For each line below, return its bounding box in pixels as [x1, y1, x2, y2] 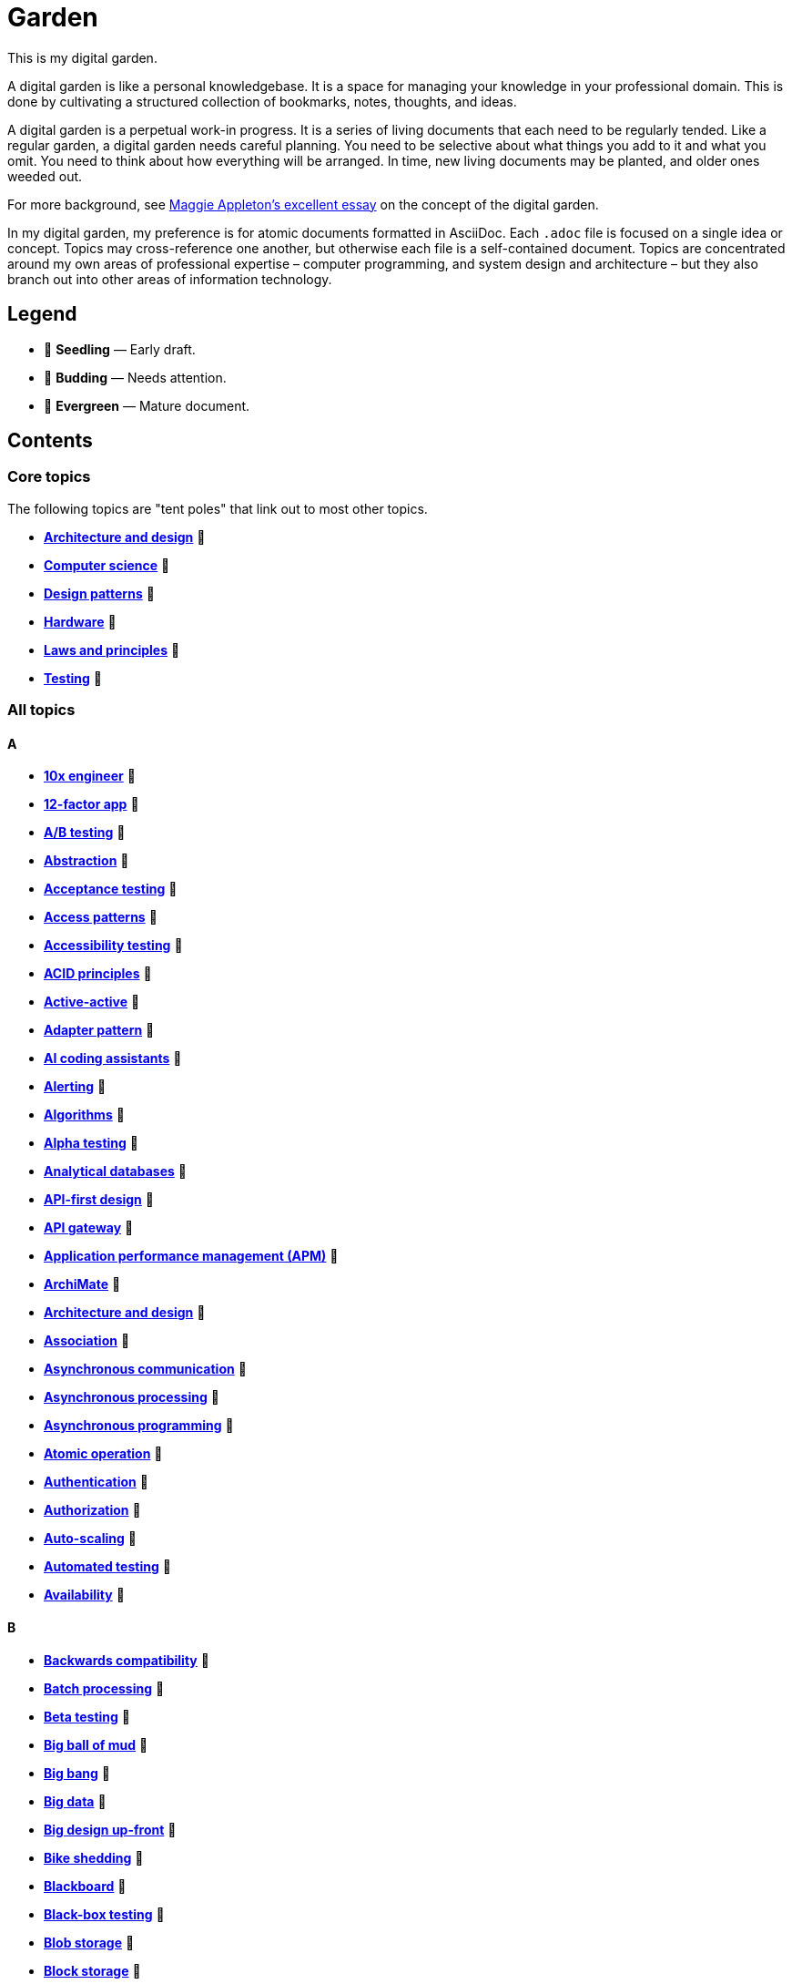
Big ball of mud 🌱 [44, 1736, 148, 1753]
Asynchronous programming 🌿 [44, 1417, 234, 1434]
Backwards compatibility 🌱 [44, 1652, 209, 1668]
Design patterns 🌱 [44, 585, 155, 601]
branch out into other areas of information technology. [7, 271, 332, 287]
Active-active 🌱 [44, 994, 140, 1010]
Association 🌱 [44, 1333, 130, 1349]
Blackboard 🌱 [44, 1877, 127, 1894]
